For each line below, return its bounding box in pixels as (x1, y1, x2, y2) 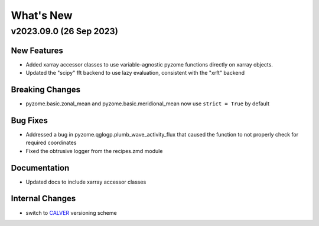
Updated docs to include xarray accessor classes (25, 178, 147, 185)
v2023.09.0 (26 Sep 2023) (11, 26, 118, 36)
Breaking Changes (11, 84, 81, 94)
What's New (11, 9, 73, 22)
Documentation (11, 162, 70, 173)
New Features (11, 45, 63, 55)
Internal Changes (11, 194, 76, 204)
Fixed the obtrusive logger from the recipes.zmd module (25, 147, 163, 154)
